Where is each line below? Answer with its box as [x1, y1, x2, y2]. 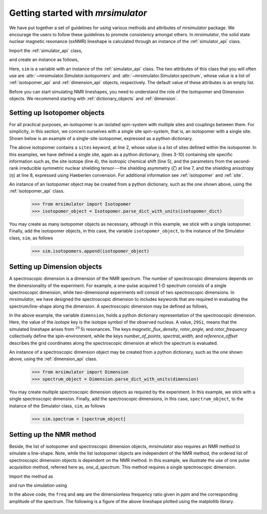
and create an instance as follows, [9, 57, 79, 63]
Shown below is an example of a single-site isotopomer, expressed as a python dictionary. [9, 135, 193, 141]
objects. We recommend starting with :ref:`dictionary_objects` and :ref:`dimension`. [9, 95, 178, 101]
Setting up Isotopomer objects [9, 108, 105, 117]
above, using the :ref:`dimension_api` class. [9, 356, 97, 362]
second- [233, 158, 251, 164]
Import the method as [9, 473, 53, 479]
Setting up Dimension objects [9, 263, 102, 271]
